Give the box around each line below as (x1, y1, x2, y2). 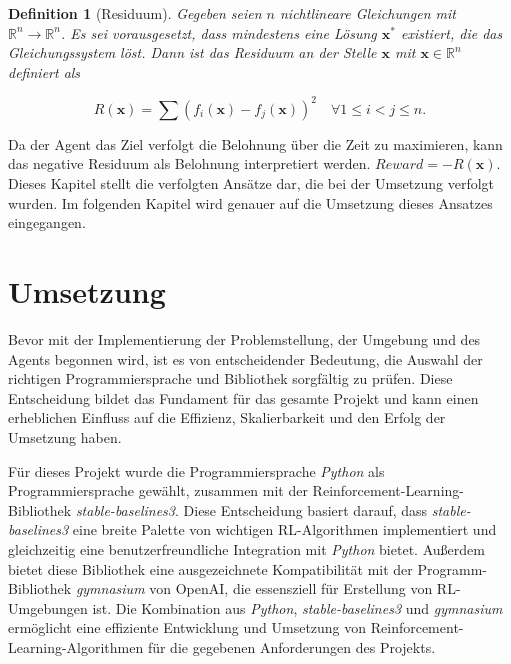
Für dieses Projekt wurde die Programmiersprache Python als (8, 460, 385, 481)
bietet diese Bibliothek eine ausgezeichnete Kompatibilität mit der (8, 558, 413, 579)
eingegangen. (8, 212, 86, 233)
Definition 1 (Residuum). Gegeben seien (8, 3, 262, 23)
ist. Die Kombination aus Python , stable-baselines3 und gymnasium (92, 597, 503, 618)
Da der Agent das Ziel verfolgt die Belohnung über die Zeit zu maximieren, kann (8, 133, 503, 154)
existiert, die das (401, 22, 503, 43)
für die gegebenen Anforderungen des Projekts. (147, 636, 436, 657)
